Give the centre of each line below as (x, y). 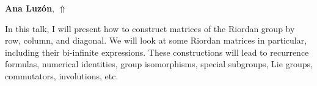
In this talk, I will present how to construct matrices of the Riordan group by (150, 28)
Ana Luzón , (30, 8)
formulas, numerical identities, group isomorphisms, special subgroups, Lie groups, (159, 64)
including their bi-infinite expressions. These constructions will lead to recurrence (157, 52)
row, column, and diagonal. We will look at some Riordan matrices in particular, (156, 40)
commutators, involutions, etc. (62, 75)
